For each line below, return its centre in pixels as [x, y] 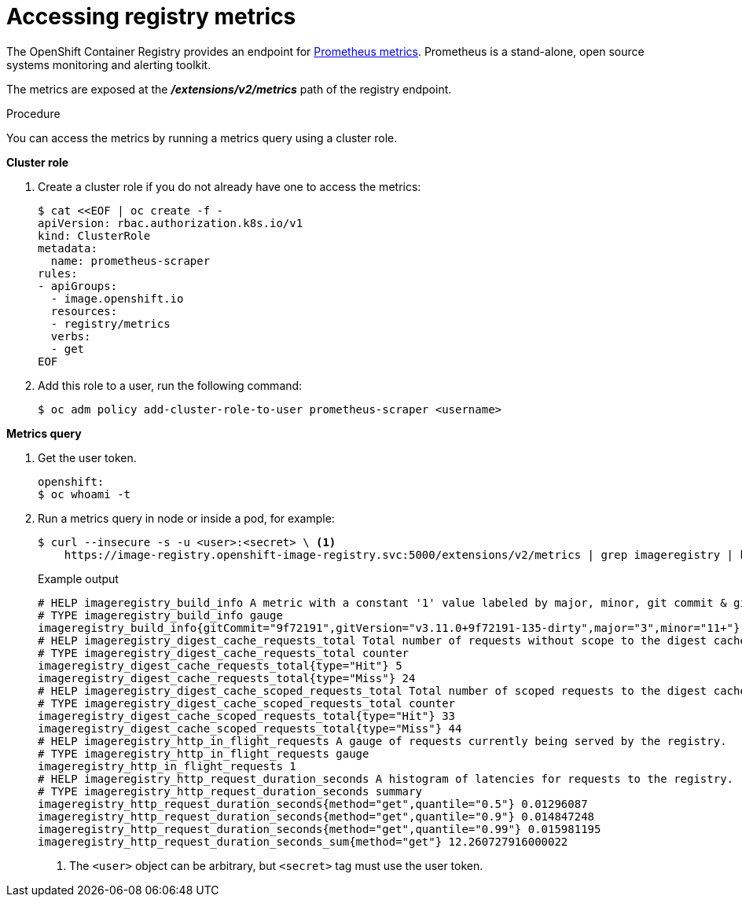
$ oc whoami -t [84, 494]
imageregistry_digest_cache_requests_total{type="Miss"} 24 [227, 678]
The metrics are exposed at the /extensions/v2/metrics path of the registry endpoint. [229, 89]
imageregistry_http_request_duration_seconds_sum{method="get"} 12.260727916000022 [303, 841]
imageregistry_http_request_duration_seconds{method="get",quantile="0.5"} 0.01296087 [313, 804]
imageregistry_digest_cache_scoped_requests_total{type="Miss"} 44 [250, 728]
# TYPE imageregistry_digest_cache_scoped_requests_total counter [247, 703]
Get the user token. [87, 457]
